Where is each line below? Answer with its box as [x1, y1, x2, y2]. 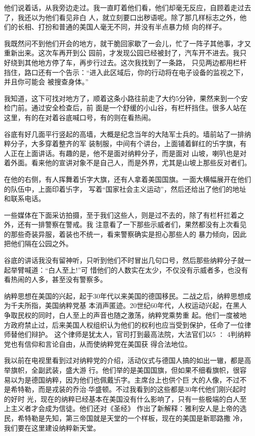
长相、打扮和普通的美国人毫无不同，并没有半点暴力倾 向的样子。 [17, 22, 226, 32]
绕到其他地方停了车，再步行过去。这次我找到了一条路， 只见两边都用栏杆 [10, 57, 247, 67]
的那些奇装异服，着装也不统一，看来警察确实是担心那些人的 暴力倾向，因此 [4, 229, 247, 239]
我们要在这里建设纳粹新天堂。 [4, 422, 100, 433]
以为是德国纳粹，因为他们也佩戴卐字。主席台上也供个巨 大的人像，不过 [10, 374, 240, 385]
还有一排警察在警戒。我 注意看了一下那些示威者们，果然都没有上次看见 [17, 219, 247, 230]
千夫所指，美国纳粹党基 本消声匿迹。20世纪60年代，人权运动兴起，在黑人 [10, 300, 247, 310]
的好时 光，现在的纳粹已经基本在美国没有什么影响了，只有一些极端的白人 [4, 393, 240, 404]
